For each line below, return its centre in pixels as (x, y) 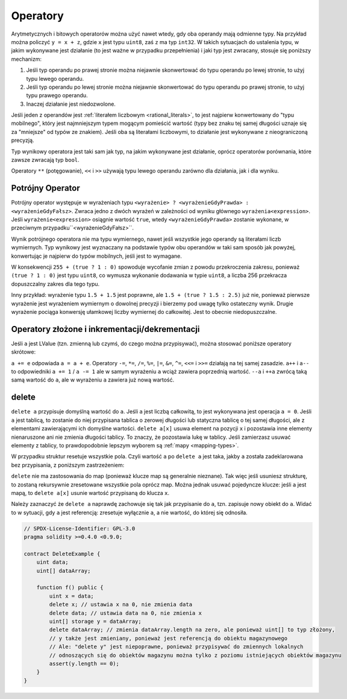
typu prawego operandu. (57, 95)
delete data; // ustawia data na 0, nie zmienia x (125, 613)
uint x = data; (72, 596)
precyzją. (23, 140)
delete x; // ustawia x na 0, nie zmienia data (121, 605)
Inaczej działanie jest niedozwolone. (71, 104)
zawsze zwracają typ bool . (45, 160)
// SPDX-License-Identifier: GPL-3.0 (80, 528)
